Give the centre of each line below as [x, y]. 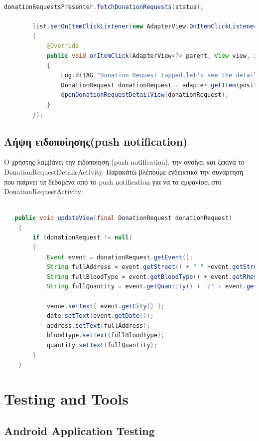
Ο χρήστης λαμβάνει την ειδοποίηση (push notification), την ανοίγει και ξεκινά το [124, 162]
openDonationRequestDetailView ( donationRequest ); [145, 95]
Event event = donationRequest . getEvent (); [120, 257]
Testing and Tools [66, 398]
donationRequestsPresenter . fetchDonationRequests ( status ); [104, 7]
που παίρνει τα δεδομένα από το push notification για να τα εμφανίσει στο [113, 181]
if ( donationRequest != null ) [82, 238]
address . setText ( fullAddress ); [98, 326]
